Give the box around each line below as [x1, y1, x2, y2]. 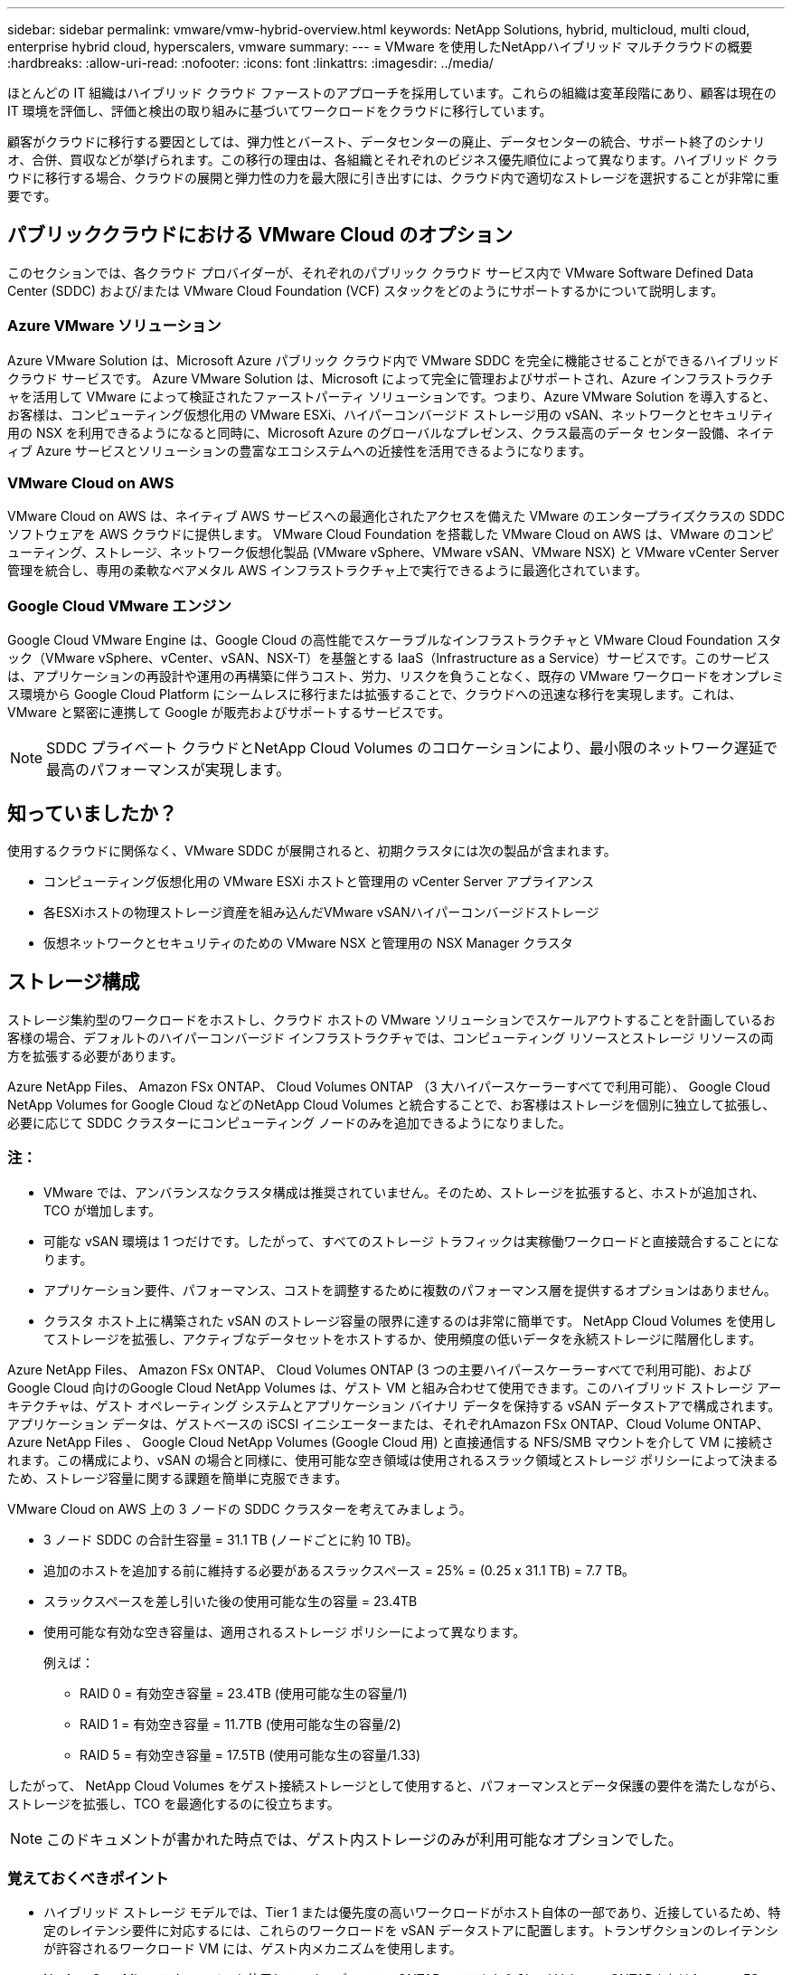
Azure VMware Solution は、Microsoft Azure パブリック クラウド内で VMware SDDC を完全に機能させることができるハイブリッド [7, 352, 779, 368]
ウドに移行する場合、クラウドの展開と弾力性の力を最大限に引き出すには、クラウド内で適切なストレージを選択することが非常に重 [7, 170, 779, 185]
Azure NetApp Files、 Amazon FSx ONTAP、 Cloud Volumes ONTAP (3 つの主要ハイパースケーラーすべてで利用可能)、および [7, 1361, 751, 1377]
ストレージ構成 [7, 970, 140, 994]
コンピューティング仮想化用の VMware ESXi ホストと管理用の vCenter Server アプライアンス [43, 873, 595, 889]
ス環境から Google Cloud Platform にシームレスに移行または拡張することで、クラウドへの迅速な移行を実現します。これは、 [7, 686, 742, 703]
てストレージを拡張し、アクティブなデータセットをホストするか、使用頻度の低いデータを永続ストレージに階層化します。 [43, 1330, 762, 1347]
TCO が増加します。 [43, 1202, 162, 1218]
